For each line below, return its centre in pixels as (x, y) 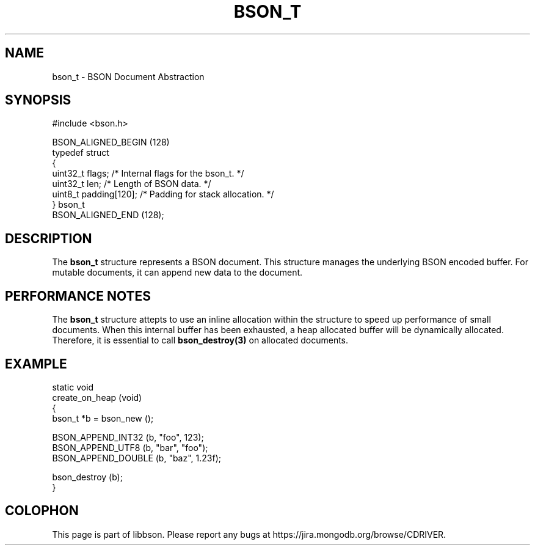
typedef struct (81, 153)
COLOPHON (42, 511)
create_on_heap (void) (97, 397)
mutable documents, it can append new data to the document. (177, 273)
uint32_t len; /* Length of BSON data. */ (132, 184)
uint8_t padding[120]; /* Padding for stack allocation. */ (163, 194)
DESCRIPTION (49, 238)
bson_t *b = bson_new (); (103, 418)
